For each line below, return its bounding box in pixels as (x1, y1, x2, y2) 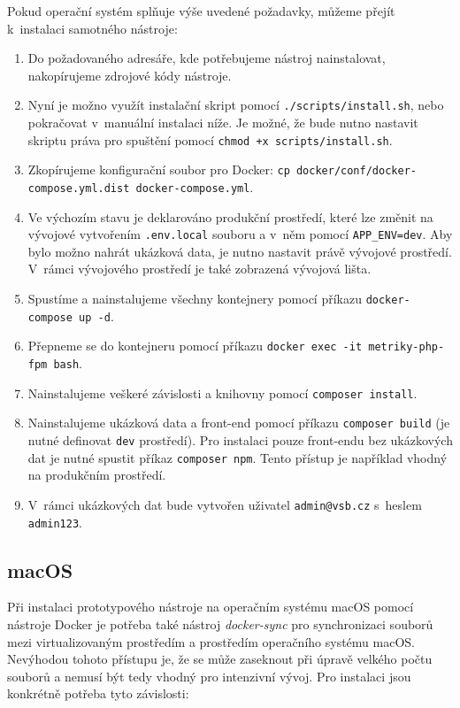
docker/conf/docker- (295, 165, 417, 178)
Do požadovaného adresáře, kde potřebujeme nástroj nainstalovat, (27, 49, 386, 67)
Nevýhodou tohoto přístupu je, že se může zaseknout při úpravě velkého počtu (7, 650, 433, 668)
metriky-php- (368, 341, 445, 354)
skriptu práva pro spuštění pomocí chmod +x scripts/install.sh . (27, 130, 393, 149)
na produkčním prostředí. (27, 466, 166, 484)
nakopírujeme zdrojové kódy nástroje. (27, 65, 232, 84)
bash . (53, 354, 82, 372)
